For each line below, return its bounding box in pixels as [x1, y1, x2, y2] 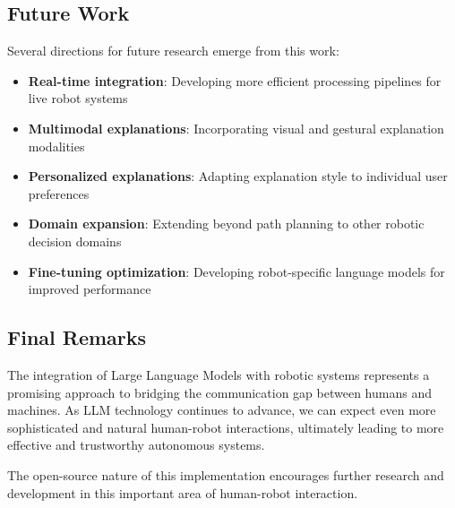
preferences [28, 184, 90, 202]
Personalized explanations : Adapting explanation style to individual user [28, 167, 448, 185]
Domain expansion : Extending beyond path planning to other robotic [28, 214, 425, 233]
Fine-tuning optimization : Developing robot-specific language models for [28, 262, 445, 280]
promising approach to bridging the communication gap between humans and [7, 383, 432, 401]
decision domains [28, 231, 122, 250]
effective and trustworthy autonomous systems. [7, 435, 265, 454]
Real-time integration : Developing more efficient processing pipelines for [28, 71, 442, 90]
